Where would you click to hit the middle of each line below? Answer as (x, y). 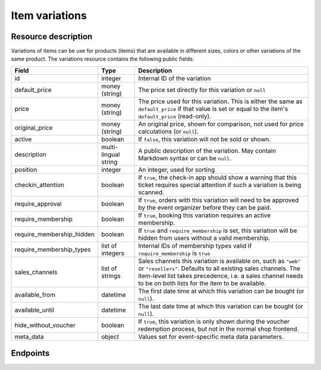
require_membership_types (53, 249)
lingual (111, 154)
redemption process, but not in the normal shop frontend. (219, 328)
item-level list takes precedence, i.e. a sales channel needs (221, 276)
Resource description (52, 37)
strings (111, 276)
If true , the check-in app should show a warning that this (218, 177)
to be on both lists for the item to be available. (202, 283)
